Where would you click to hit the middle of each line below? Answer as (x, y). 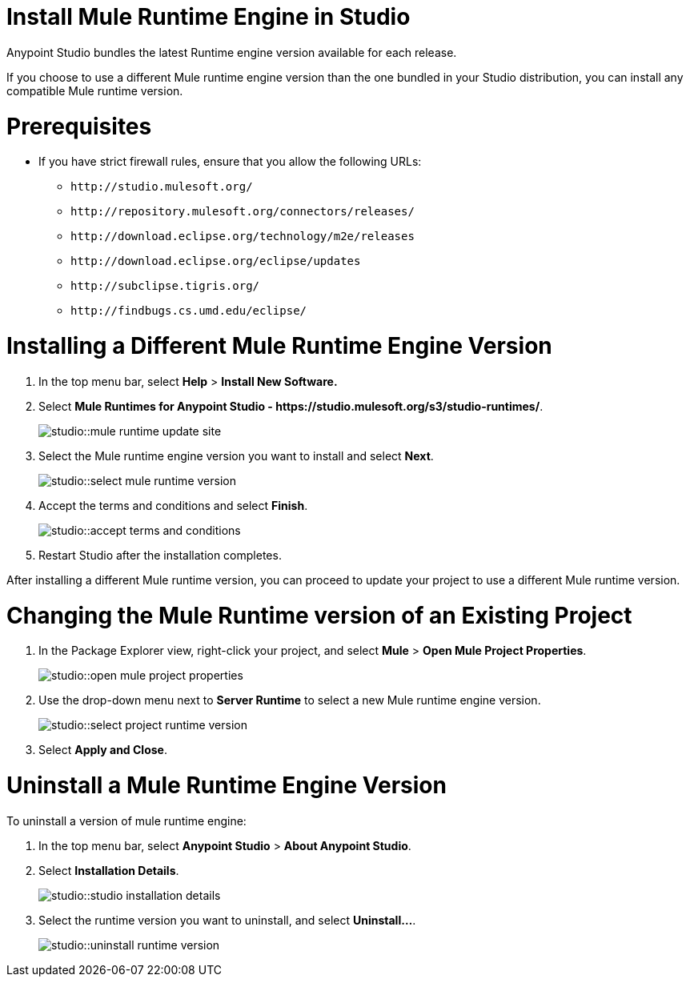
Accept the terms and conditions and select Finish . (173, 505)
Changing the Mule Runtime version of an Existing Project (319, 615)
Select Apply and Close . (103, 750)
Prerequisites (79, 126)
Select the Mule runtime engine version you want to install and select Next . (236, 455)
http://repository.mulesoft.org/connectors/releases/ (243, 212)
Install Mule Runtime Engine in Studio (209, 17)
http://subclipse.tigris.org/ (165, 286)
